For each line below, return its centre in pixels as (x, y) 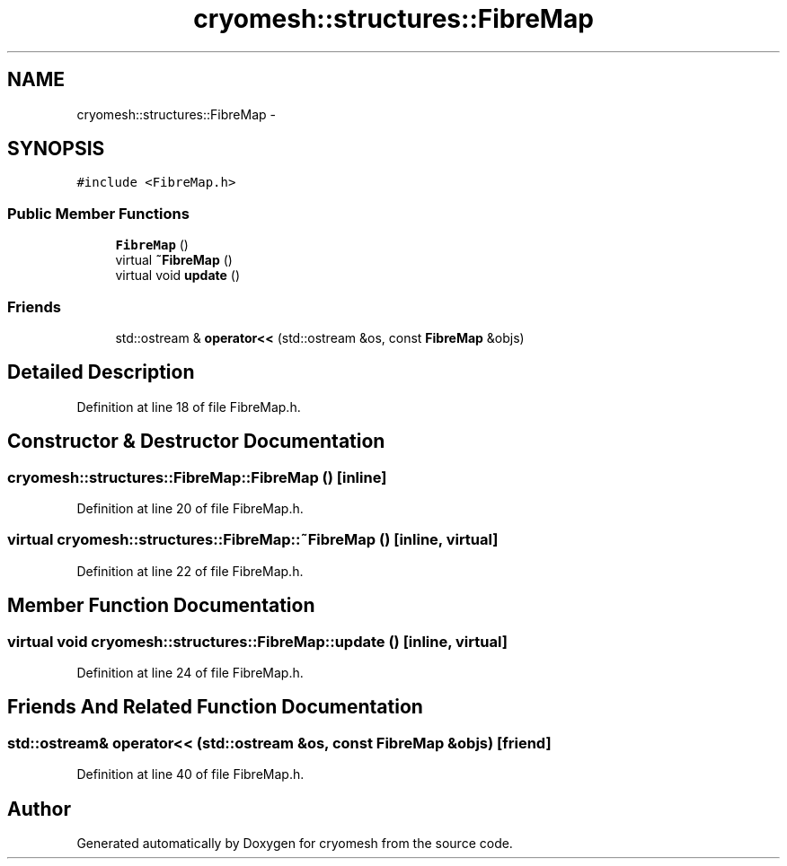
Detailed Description (101, 372)
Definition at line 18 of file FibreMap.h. (189, 407)
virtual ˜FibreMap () (174, 260)
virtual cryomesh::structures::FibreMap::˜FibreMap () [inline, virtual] (253, 540)
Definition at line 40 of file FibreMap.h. (190, 774)
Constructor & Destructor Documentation (196, 442)
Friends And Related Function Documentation (215, 707)
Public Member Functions (98, 213)
